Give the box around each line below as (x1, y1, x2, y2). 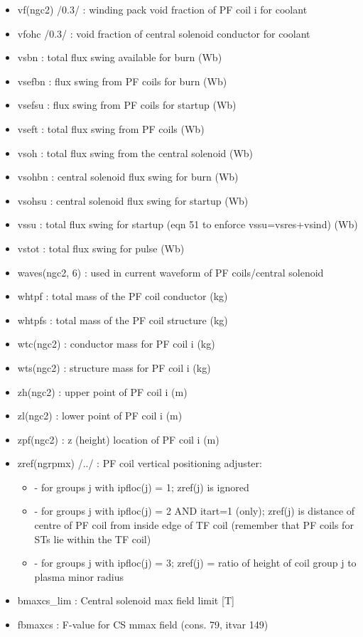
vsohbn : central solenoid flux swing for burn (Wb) (17, 169, 239, 184)
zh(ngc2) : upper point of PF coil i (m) (17, 384, 188, 399)
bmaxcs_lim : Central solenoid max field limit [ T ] (17, 593, 234, 608)
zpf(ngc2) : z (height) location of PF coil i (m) (17, 432, 220, 446)
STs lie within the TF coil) (34, 531, 151, 546)
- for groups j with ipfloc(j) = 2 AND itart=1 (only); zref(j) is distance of (34, 503, 355, 518)
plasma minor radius (34, 569, 124, 584)
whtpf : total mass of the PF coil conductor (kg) (17, 289, 228, 304)
